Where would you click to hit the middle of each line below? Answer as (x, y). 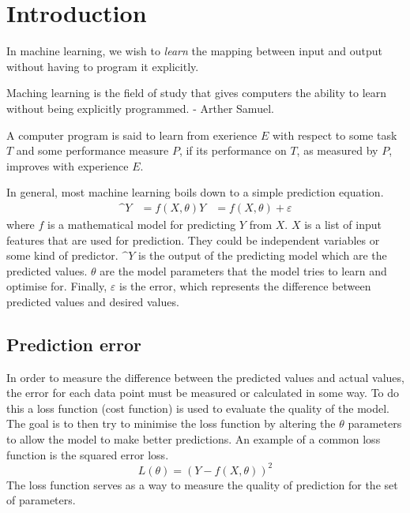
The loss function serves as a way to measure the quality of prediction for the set (202, 484)
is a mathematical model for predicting (142, 224)
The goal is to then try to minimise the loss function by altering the (171, 423)
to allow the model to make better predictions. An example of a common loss (194, 439)
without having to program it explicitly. (103, 66)
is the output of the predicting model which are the (262, 255)
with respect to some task (335, 135)
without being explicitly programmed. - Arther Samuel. (140, 108)
